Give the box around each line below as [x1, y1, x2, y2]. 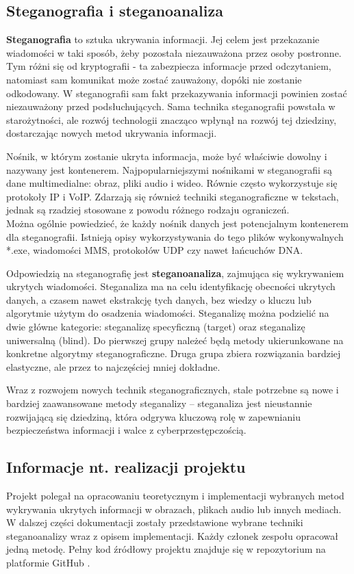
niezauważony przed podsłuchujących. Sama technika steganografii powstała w [6, 99, 336, 114]
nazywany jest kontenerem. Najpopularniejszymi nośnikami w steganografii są [6, 162, 333, 177]
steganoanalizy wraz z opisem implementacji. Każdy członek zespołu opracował [6, 528, 338, 543]
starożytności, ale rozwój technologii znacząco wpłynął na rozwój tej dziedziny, [6, 112, 337, 127]
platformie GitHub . [6, 556, 90, 569]
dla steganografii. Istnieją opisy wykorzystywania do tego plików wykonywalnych [6, 229, 344, 244]
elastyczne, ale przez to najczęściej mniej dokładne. [6, 359, 220, 374]
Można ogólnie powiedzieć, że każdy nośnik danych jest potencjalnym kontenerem [6, 216, 349, 230]
